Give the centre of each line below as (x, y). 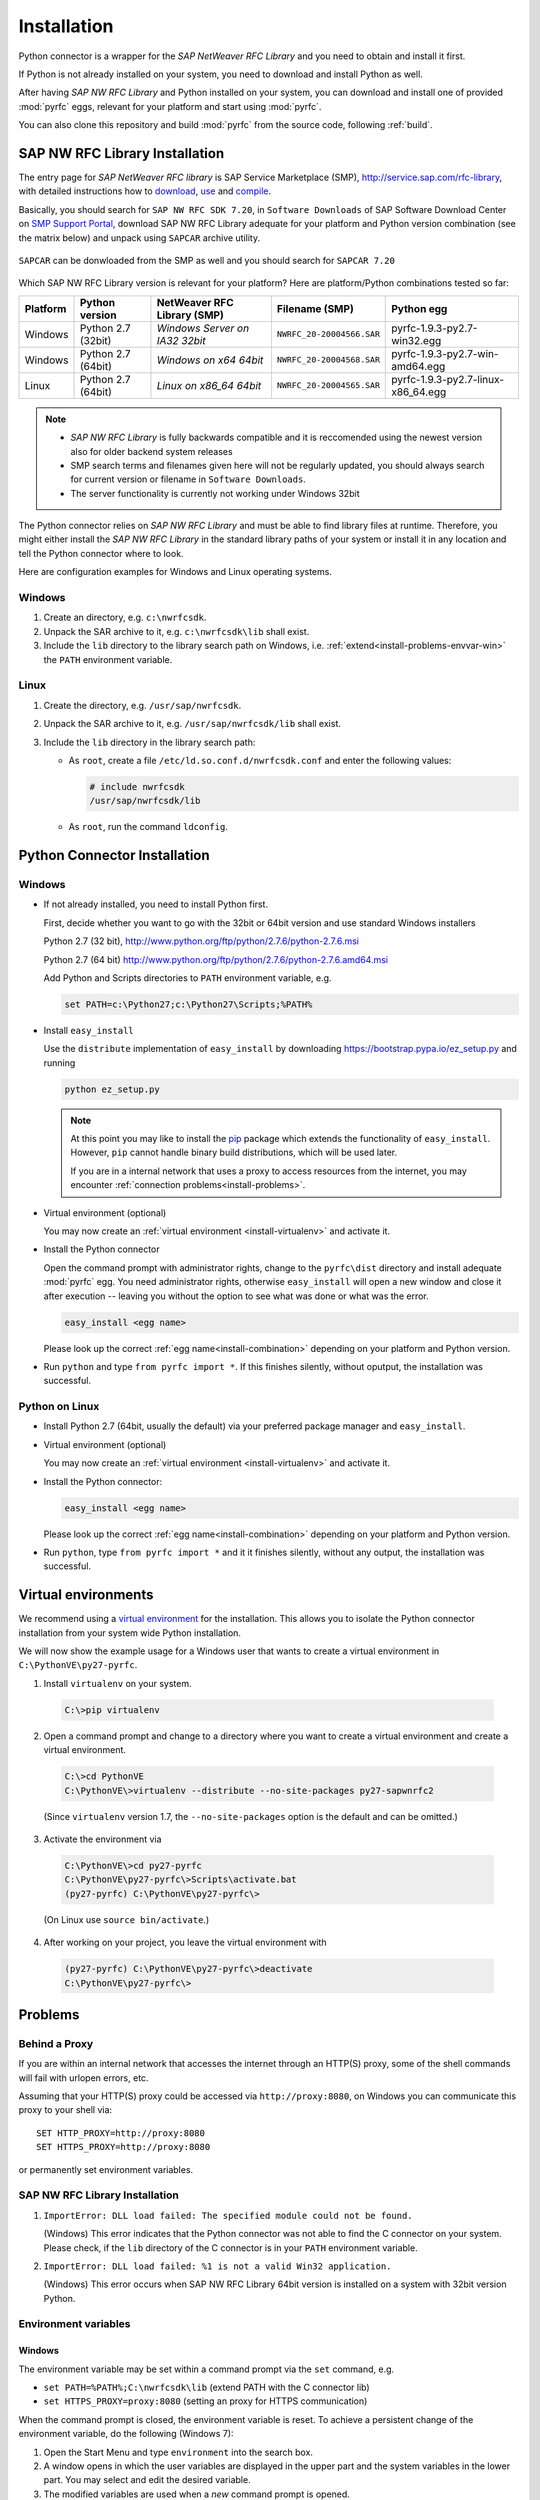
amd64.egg (418, 366)
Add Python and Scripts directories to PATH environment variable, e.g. (187, 977)
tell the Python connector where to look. (101, 553)
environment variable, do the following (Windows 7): (126, 2434)
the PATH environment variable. (108, 659)
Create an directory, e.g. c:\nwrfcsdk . (125, 617)
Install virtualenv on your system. (117, 1683)
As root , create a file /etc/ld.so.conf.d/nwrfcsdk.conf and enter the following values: (260, 760)
